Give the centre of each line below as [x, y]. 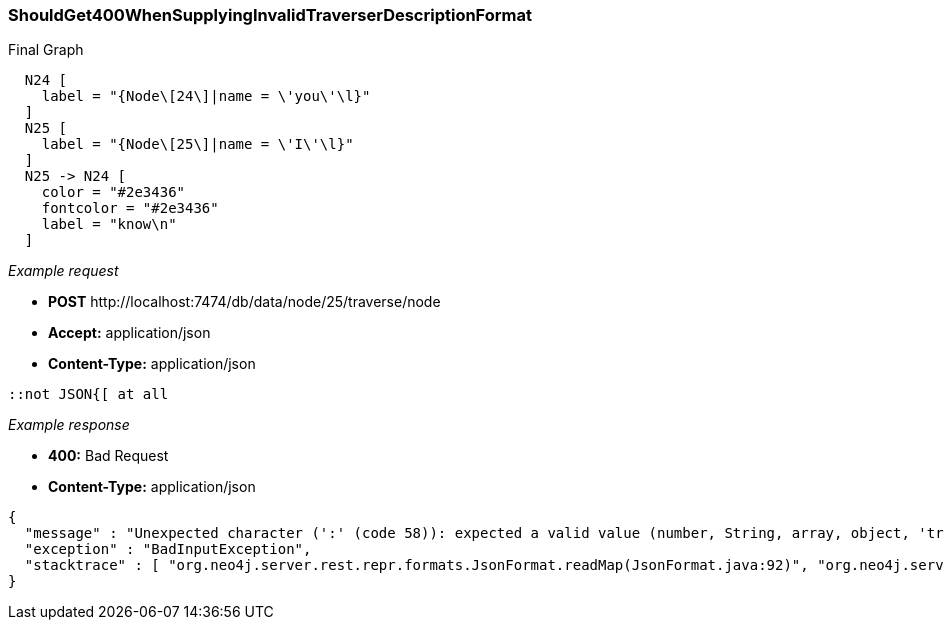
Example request [63, 271]
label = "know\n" [109, 224]
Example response [69, 425]
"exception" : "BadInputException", [168, 549]
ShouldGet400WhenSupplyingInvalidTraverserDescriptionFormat [270, 15]
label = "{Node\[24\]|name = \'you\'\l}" [206, 96]
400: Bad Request [108, 456]
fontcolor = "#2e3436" [130, 208]
